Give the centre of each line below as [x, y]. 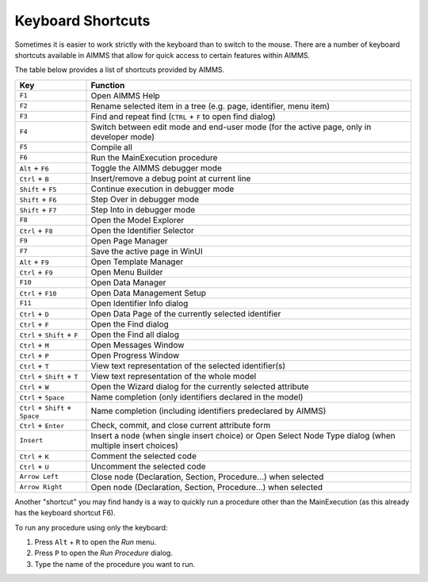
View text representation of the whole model [174, 376]
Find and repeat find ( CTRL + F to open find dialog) [183, 117]
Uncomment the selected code [148, 466]
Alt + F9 [34, 262]
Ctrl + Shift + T [49, 376]
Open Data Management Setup [148, 293]
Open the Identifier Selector [142, 230]
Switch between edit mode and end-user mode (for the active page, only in [231, 127]
